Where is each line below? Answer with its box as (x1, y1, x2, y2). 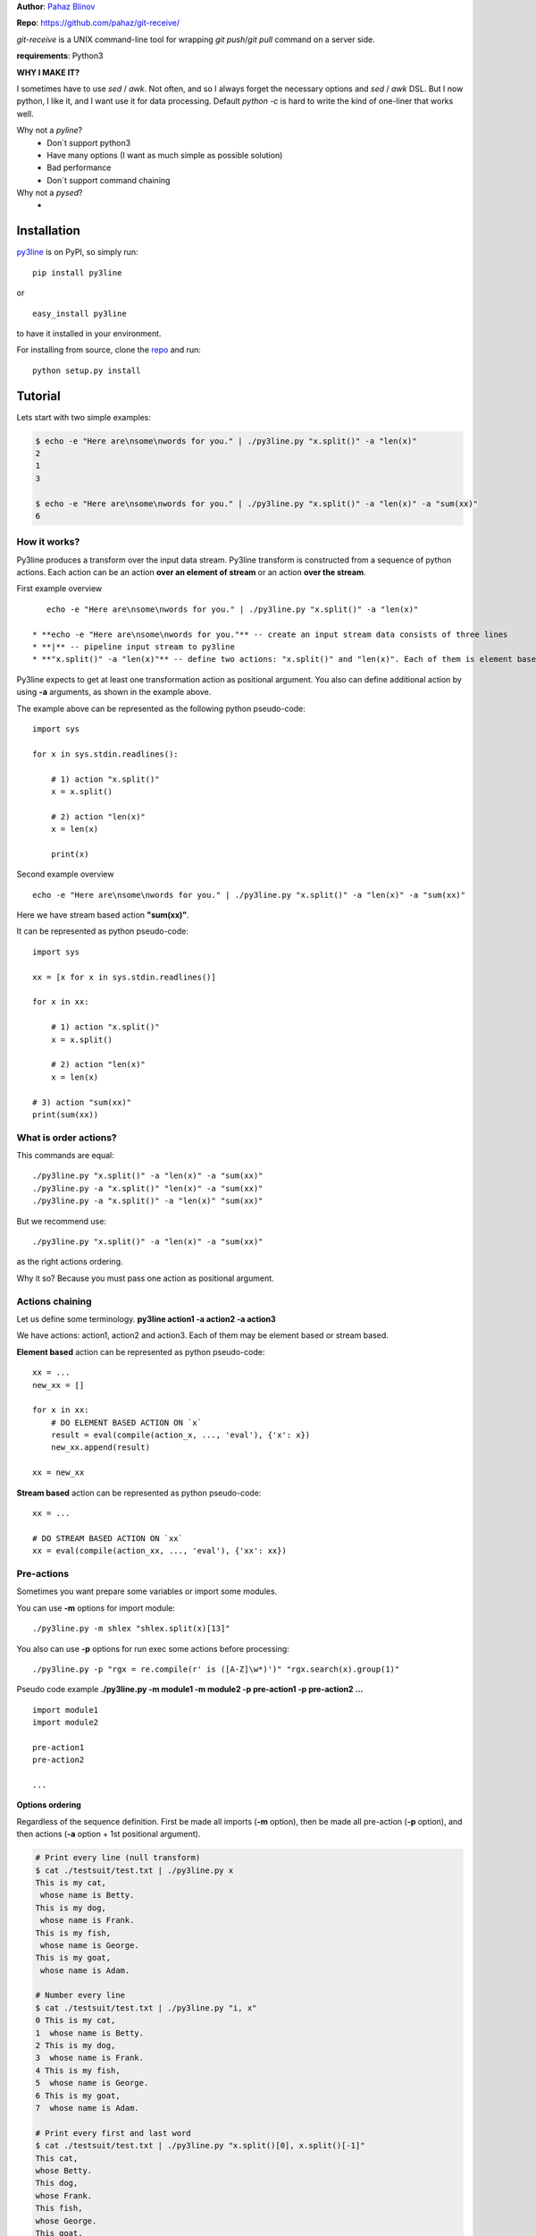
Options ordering (16, 1800, 82, 1810)
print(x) (50, 849, 89, 859)
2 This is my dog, (35, 2040, 116, 2051)
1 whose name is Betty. (35, 2028, 145, 2038)
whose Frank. (35, 2190, 93, 2200)
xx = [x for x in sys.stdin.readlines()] (32, 971, 216, 982)
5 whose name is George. (35, 2078, 149, 2088)
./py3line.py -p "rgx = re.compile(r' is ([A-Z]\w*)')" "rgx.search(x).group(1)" (32, 1664, 400, 1674)
